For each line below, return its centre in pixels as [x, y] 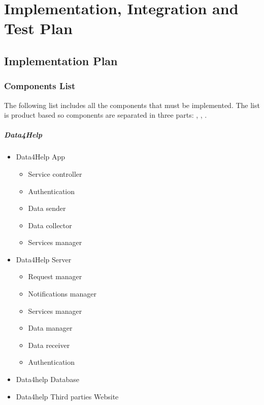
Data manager [50, 328]
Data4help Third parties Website [67, 396]
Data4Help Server [44, 259]
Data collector [50, 225]
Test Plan [38, 28]
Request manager [55, 276]
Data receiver [49, 345]
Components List [40, 86]
